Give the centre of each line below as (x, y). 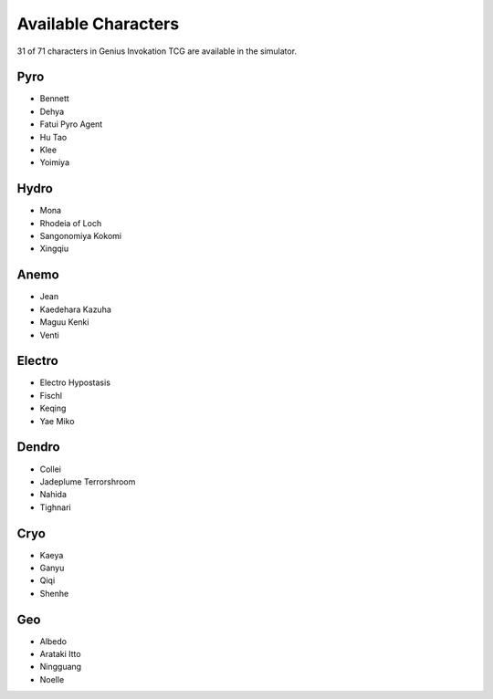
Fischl (51, 395)
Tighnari (56, 507)
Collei (50, 469)
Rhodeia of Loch (71, 223)
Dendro (38, 447)
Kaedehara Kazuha (75, 309)
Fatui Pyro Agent (71, 124)
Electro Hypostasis (75, 382)
